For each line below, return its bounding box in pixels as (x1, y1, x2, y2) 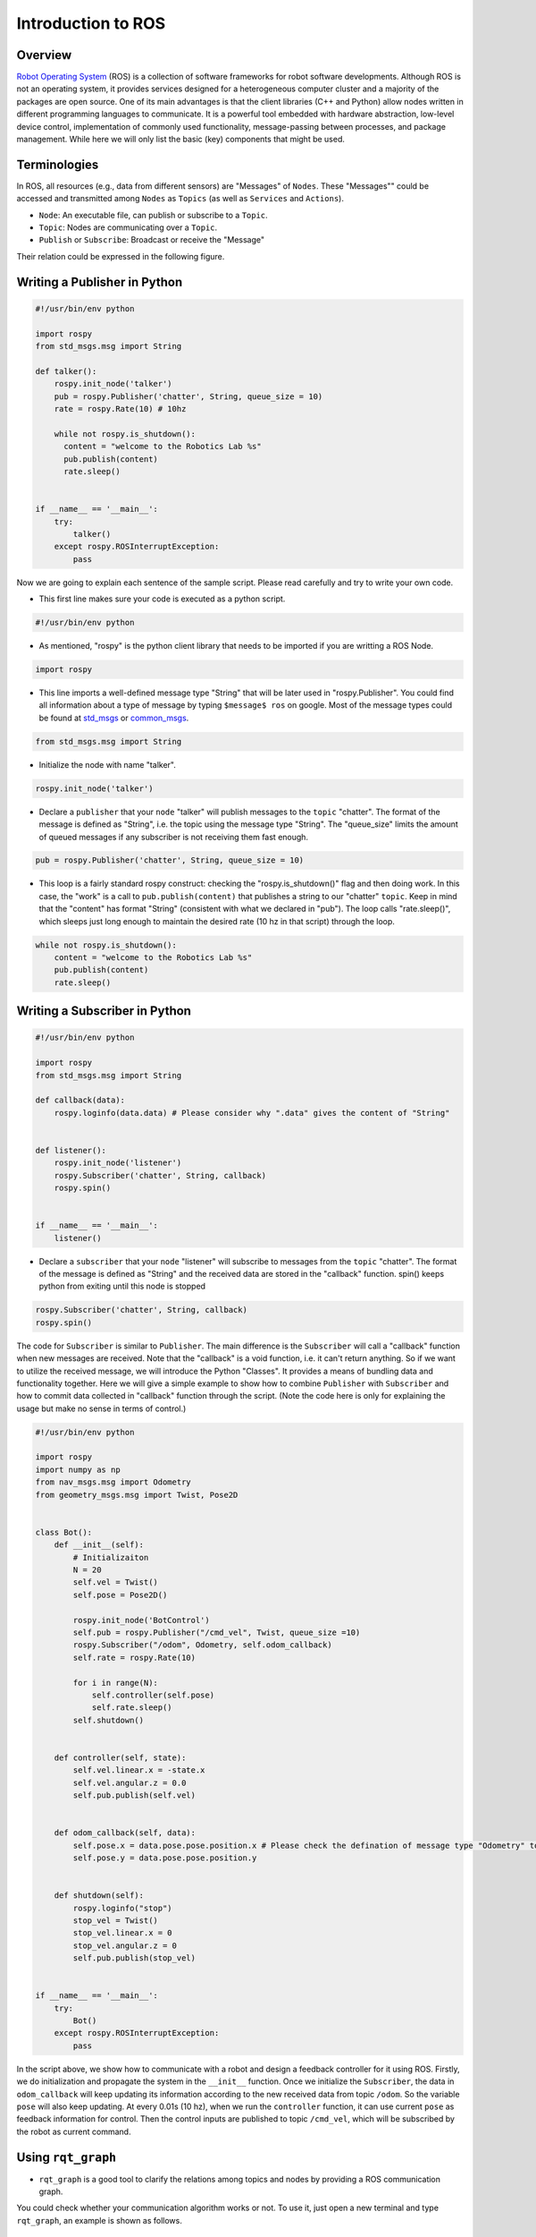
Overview (16, 47, 72, 63)
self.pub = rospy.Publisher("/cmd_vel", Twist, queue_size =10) (72, 1627, 361, 1637)
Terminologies (16, 157, 99, 172)
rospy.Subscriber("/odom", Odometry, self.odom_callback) (72, 1640, 332, 1650)
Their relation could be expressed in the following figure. (16, 251, 225, 261)
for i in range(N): (72, 1678, 158, 1688)
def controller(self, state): (54, 1752, 187, 1763)
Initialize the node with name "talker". (38, 759, 176, 770)
